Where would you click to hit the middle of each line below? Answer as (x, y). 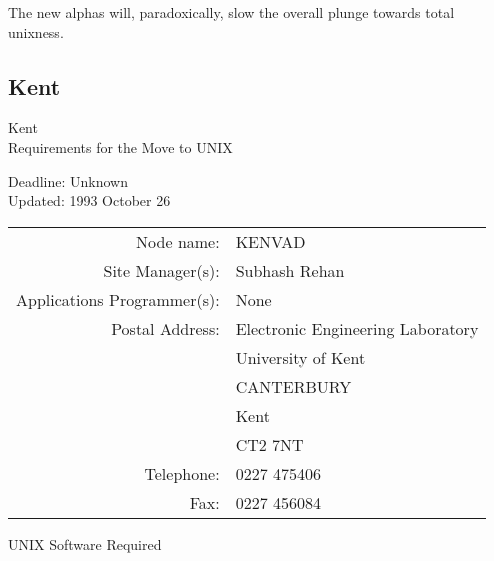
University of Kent (300, 357)
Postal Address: (165, 328)
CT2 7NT (269, 444)
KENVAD (270, 241)
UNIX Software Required (85, 543)
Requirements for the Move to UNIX (120, 146)
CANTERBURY (293, 386)
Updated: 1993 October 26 (89, 200)
